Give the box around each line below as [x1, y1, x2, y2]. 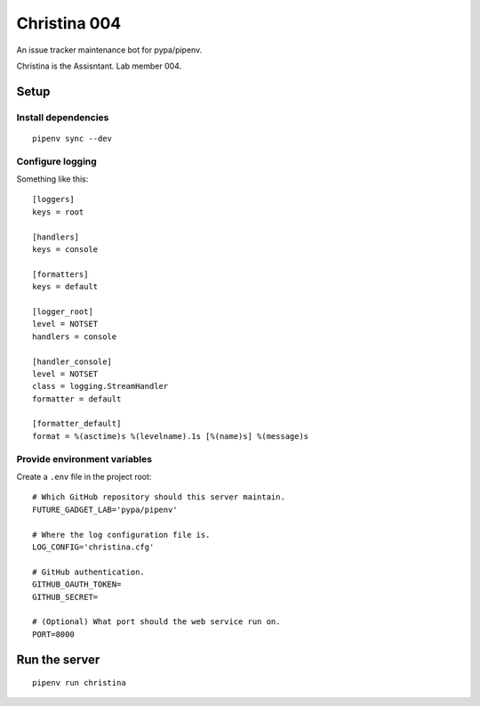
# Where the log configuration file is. [32, 530, 211, 540]
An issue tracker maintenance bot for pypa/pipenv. [16, 45, 203, 55]
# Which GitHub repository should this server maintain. [32, 492, 286, 502]
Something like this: [16, 174, 89, 184]
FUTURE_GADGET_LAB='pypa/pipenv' [32, 504, 178, 515]
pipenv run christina [32, 678, 126, 688]
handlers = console [32, 331, 117, 342]
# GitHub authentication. [32, 566, 146, 577]
